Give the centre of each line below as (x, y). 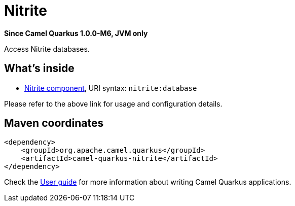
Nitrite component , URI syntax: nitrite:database (111, 88)
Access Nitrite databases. (47, 49)
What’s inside (39, 68)
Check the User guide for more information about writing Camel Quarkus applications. (148, 182)
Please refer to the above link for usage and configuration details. (113, 104)
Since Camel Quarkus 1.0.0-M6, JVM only (76, 33)
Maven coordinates (54, 123)
